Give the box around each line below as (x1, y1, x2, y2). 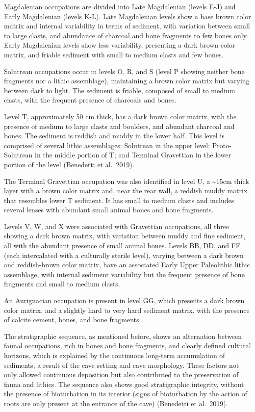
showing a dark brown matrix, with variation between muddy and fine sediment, (4, 231, 246, 241)
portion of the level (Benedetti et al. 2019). (4, 159, 134, 169)
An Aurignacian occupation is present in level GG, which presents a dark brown (4, 295, 245, 306)
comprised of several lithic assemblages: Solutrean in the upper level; (4, 140, 210, 150)
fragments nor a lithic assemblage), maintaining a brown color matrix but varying (4, 76, 250, 86)
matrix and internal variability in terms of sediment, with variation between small (4, 21, 250, 31)
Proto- (212, 140, 231, 150)
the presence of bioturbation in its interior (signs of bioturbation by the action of (4, 388, 248, 399)
